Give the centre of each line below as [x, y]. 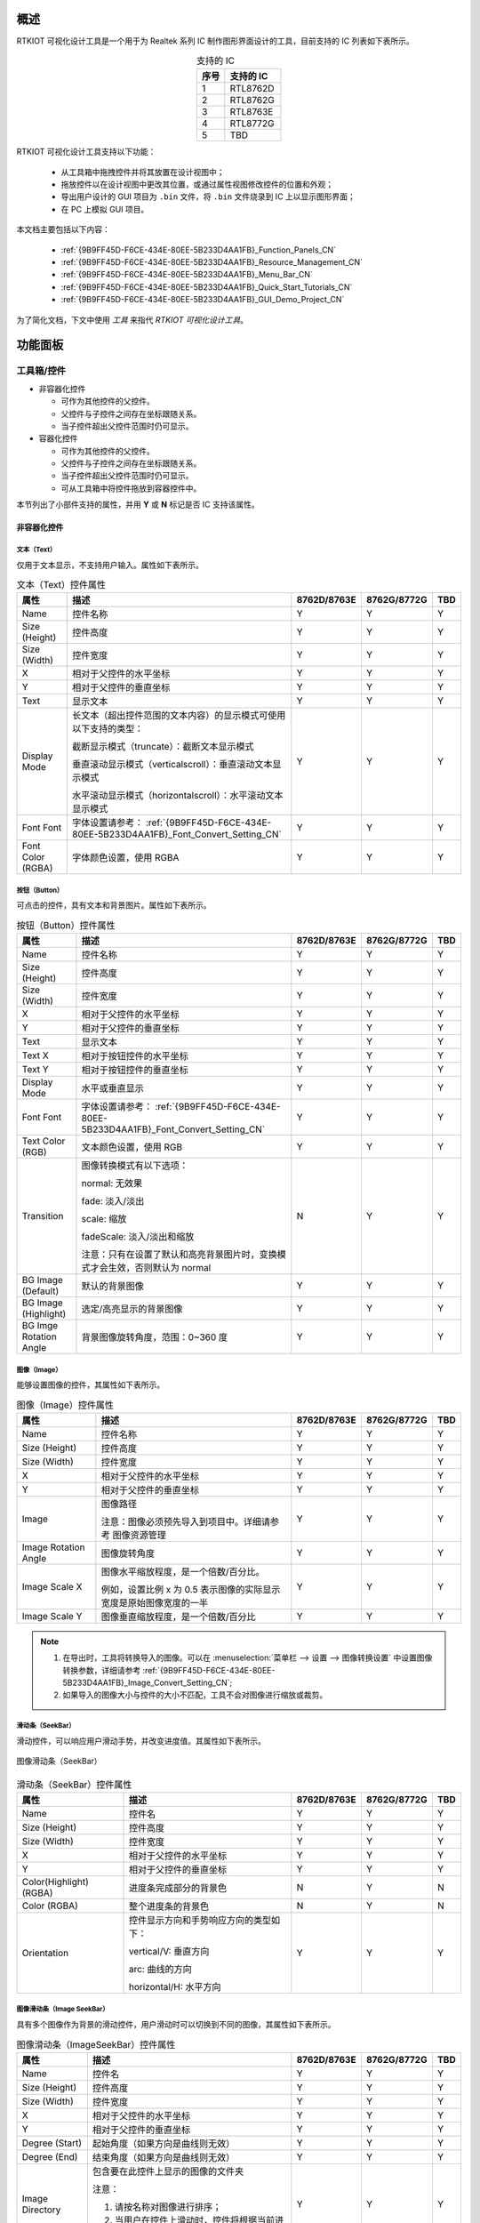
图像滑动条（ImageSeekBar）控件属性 [96, 2044]
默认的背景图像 [112, 1287]
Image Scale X [52, 1586]
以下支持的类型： [108, 729]
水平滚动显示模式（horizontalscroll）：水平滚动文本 [178, 796]
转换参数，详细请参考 [102, 1670]
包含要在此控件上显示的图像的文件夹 [168, 2171]
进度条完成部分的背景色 [177, 1888]
